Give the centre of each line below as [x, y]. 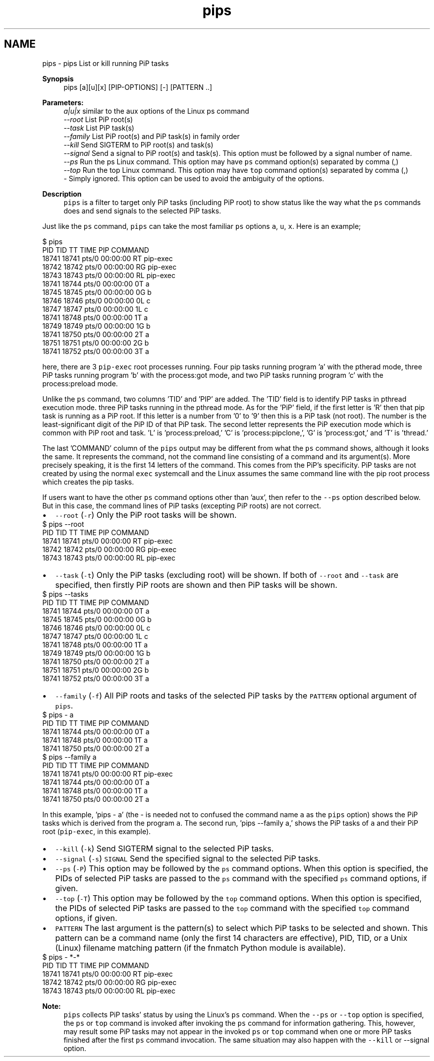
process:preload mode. [80, 383]
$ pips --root [63, 524]
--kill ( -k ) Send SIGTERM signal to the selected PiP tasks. [164, 848]
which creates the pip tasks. [88, 482]
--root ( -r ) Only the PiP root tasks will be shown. [146, 515]
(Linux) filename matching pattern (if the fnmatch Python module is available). [200, 948]
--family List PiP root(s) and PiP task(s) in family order [152, 136]
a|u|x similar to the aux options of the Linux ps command [156, 111]
